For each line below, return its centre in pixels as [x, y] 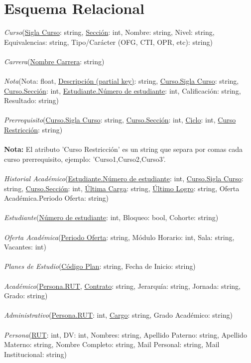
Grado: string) [26, 296]
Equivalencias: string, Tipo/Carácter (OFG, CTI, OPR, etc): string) [108, 42]
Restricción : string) [33, 130]
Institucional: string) [35, 354]
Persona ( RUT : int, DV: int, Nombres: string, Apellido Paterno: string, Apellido [125, 334]
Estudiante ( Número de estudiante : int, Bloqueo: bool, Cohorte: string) [111, 217]
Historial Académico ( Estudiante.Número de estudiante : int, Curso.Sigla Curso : [124, 179]
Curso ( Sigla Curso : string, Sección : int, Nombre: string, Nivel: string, [109, 32]
